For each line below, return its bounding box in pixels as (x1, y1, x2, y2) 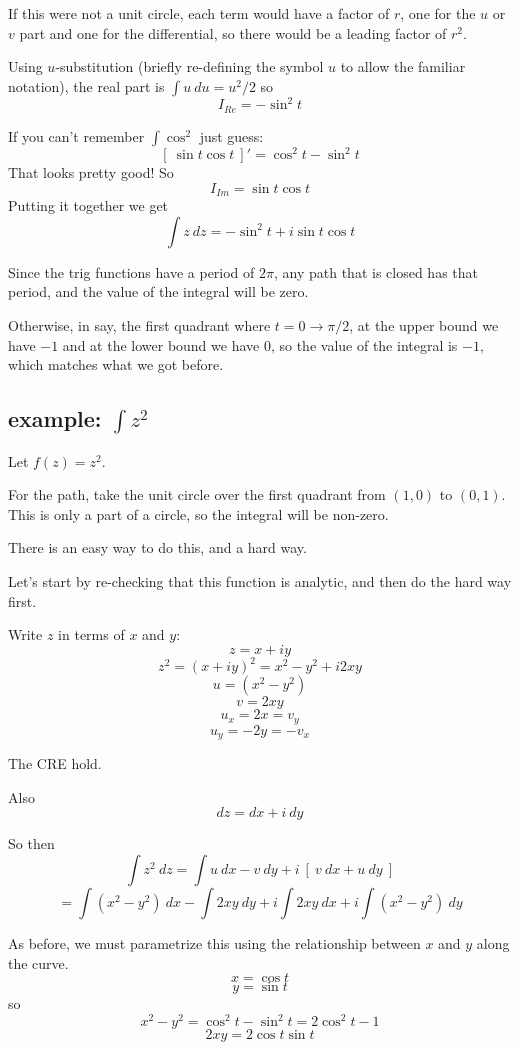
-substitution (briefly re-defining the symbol (55, 56, 324, 77)
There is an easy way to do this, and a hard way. (8, 537, 307, 558)
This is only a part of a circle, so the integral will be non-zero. (8, 503, 389, 524)
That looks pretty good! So (8, 162, 174, 183)
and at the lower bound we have (62, 334, 260, 355)
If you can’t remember (8, 125, 145, 146)
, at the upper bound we (349, 315, 499, 336)
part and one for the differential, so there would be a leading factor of (19, 22, 447, 43)
